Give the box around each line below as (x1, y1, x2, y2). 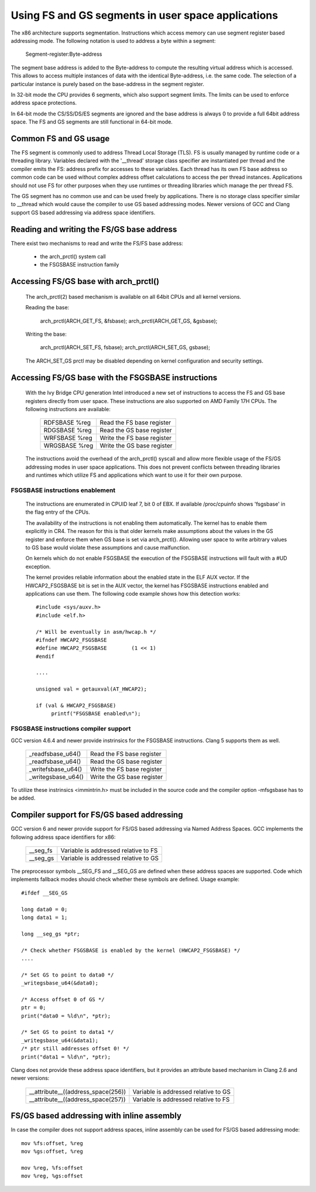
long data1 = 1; (21, 914, 68, 921)
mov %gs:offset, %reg (21, 1148, 83, 1155)
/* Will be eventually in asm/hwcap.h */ (36, 629, 156, 635)
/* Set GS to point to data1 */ (21, 1029, 114, 1036)
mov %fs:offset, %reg (21, 1140, 83, 1146)
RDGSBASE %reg (43, 426, 92, 435)
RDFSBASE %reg (43, 419, 91, 427)
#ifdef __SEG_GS (21, 889, 68, 896)
